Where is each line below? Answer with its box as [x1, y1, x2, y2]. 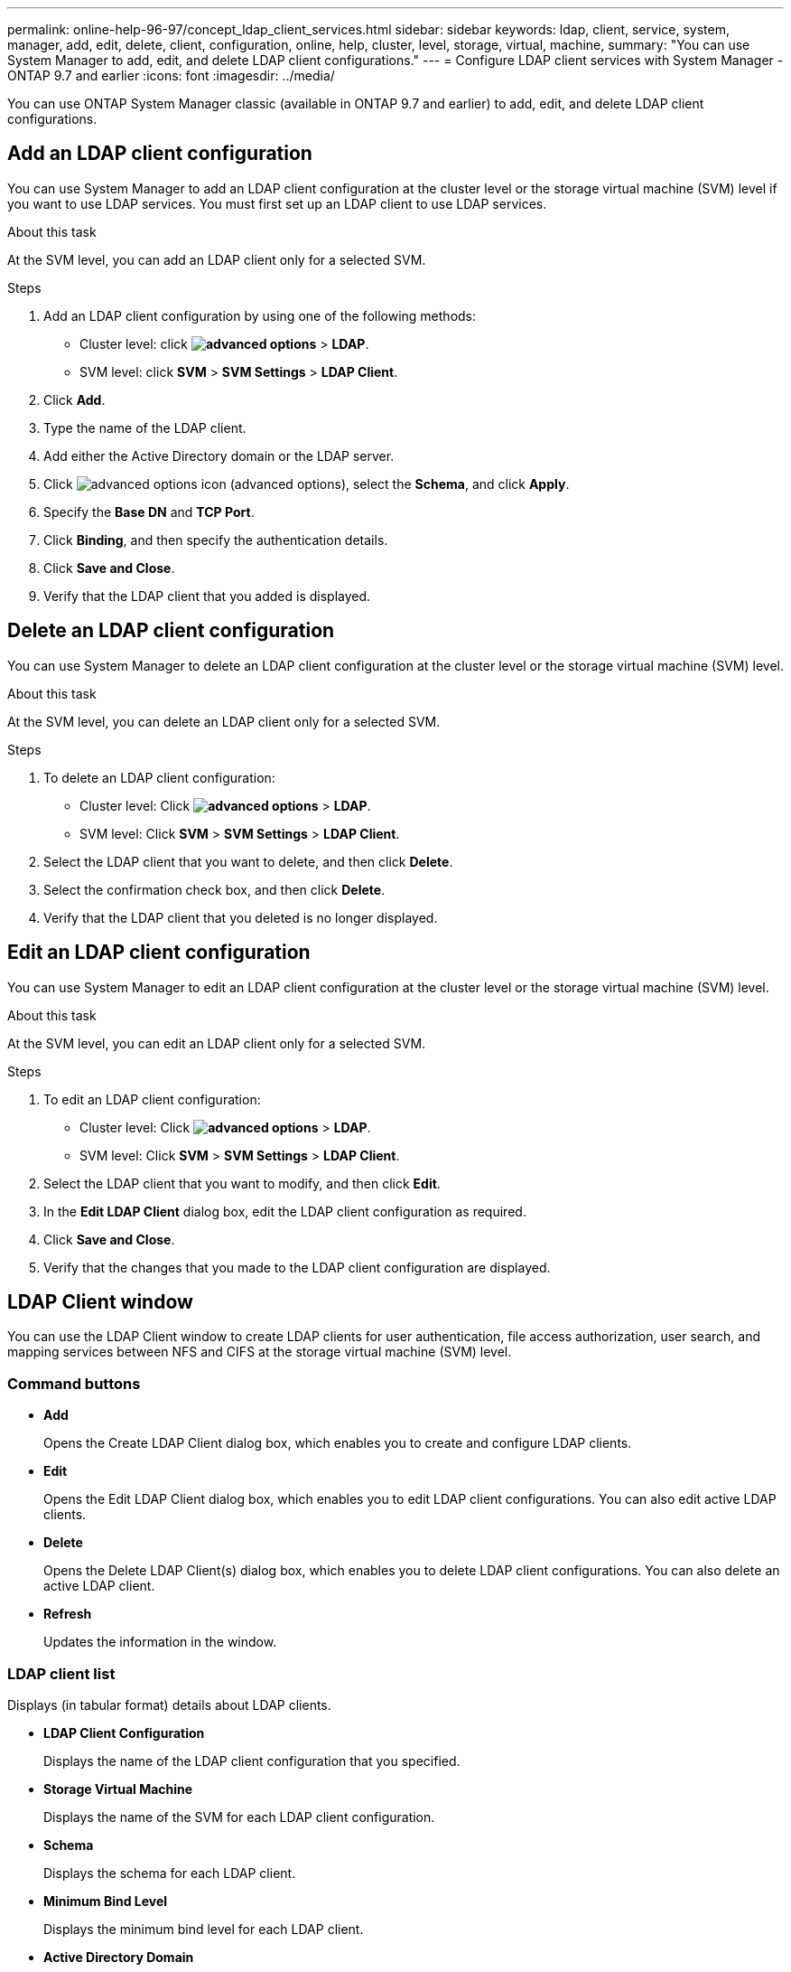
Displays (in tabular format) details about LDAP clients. [7, 1696, 331, 1713]
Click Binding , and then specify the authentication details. [43, 531, 388, 548]
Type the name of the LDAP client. [43, 419, 247, 436]
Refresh [43, 1606, 92, 1622]
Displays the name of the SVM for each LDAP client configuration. [43, 1808, 435, 1825]
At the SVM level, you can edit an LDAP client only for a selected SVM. [7, 1035, 426, 1051]
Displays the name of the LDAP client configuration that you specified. [43, 1752, 461, 1769]
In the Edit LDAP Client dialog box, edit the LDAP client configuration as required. [43, 1203, 526, 1219]
